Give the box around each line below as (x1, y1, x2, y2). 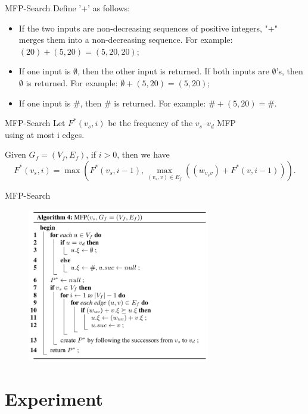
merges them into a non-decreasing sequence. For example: (18, 33, 233, 46)
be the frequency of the (108, 117, 193, 129)
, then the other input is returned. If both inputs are (77, 65, 269, 77)
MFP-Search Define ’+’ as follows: (5, 2, 130, 14)
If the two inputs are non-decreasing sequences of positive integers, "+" (18, 21, 278, 34)
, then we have (117, 148, 170, 161)
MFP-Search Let (5, 117, 66, 129)
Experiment (5, 386, 104, 410)
